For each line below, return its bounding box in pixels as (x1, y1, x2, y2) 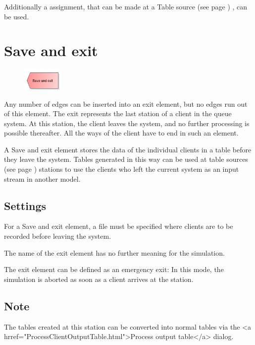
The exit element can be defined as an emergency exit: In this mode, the (4, 264, 224, 275)
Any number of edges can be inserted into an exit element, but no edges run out (4, 98, 248, 109)
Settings (4, 198, 46, 213)
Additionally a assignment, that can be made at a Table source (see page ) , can (4, 1, 248, 11)
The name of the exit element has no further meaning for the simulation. (4, 247, 225, 258)
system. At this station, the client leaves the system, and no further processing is (4, 118, 250, 128)
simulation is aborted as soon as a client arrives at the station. (4, 274, 194, 284)
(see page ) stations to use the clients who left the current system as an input (4, 164, 239, 174)
